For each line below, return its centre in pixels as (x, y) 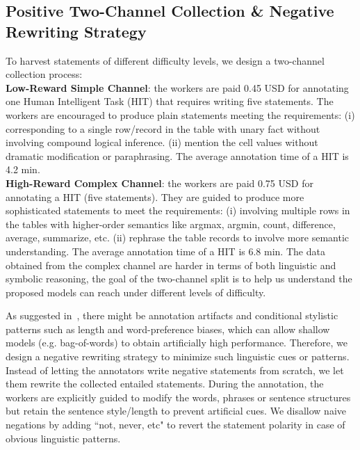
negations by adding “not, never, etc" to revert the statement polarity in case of (175, 425)
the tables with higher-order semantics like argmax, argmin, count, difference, (171, 224)
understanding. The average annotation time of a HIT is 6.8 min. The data (165, 251)
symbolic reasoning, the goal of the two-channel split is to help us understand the (179, 279)
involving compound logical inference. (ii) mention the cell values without (162, 142)
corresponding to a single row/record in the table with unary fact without (163, 128)
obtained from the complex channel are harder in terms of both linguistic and (171, 265)
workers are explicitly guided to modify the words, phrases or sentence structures (178, 397)
